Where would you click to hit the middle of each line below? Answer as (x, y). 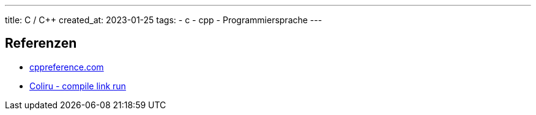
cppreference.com (67, 67)
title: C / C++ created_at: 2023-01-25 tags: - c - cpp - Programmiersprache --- (164, 20)
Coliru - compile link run (78, 86)
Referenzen (41, 43)
